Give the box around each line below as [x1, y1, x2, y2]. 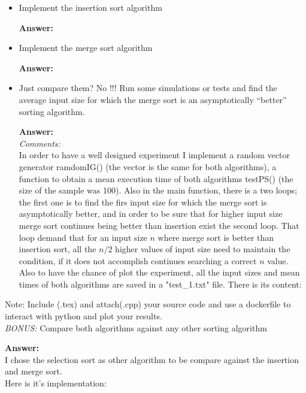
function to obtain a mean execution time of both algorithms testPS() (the [19, 172, 293, 185]
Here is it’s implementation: [5, 377, 107, 389]
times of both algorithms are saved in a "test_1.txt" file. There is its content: [19, 277, 302, 290]
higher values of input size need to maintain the [115, 243, 290, 255]
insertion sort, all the [19, 243, 96, 255]
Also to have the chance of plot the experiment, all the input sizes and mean [19, 266, 300, 279]
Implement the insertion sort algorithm [19, 1, 162, 13]
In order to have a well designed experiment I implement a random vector [19, 149, 290, 161]
